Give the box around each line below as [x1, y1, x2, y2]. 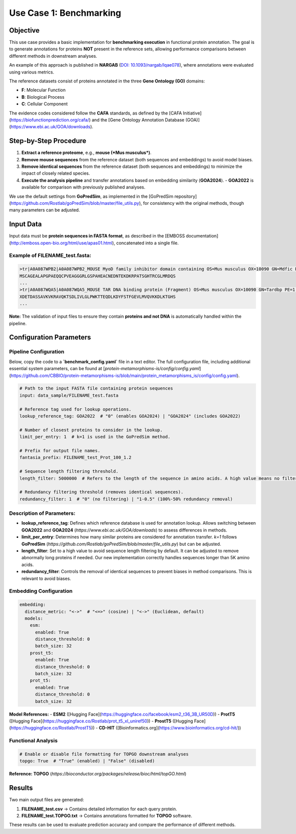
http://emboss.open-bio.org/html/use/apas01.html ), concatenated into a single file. [10, 240, 179, 246]
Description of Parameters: [9, 510, 76, 517]
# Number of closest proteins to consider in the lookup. [19, 427, 163, 433]
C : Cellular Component [21, 101, 68, 107]
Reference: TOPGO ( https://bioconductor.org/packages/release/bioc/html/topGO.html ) [9, 771, 187, 777]
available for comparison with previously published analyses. [21, 184, 146, 190]
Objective [9, 26, 40, 35]
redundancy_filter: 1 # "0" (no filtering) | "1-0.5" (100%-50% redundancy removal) [19, 496, 233, 502]
